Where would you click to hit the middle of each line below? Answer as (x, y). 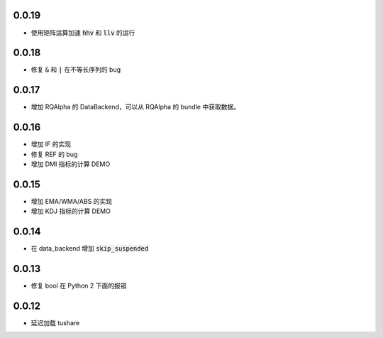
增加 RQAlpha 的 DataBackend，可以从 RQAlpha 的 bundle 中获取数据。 (135, 107)
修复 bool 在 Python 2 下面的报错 (79, 286)
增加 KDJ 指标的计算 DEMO (71, 211)
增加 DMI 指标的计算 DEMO (71, 164)
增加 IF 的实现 (51, 144)
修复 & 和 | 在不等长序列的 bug (76, 70)
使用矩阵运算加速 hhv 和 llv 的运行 (83, 33)
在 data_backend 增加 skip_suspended (90, 249)
